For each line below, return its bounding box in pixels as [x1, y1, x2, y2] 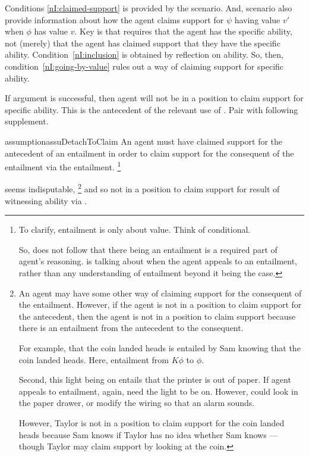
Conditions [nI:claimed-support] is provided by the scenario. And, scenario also [5, 2, 292, 14]
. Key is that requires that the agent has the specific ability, [74, 25, 292, 38]
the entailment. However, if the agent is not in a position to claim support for [18, 298, 302, 311]
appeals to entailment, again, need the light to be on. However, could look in [18, 385, 298, 397]
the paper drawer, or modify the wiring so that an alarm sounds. [18, 396, 255, 409]
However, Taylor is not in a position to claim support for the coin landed [18, 416, 285, 429]
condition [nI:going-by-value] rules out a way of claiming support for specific [5, 60, 284, 72]
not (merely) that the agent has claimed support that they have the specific [5, 36, 280, 49]
